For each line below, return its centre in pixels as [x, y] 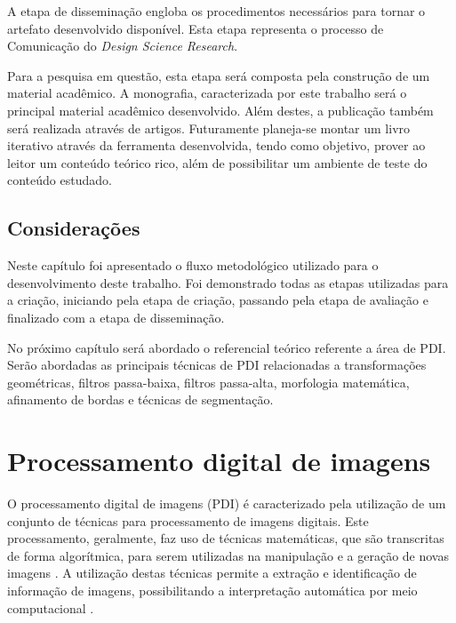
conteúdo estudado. [60, 180]
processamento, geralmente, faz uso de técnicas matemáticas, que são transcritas [226, 538]
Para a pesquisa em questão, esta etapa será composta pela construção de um [219, 75]
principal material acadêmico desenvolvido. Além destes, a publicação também [220, 110]
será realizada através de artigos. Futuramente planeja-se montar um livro [209, 128]
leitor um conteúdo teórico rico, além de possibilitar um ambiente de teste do [217, 162]
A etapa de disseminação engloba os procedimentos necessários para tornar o [216, 11]
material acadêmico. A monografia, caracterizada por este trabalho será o [207, 93]
